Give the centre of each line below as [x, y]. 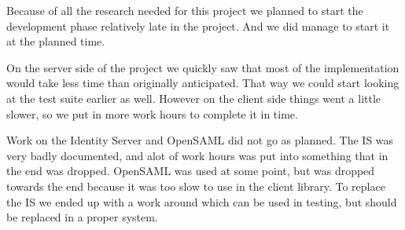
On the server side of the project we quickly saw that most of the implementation [203, 67]
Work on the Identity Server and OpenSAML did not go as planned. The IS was [200, 140]
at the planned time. [56, 41]
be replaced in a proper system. [82, 217]
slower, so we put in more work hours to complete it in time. [152, 113]
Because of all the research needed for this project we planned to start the [185, 10]
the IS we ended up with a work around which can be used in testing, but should [202, 201]
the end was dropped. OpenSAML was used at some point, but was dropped [191, 171]
